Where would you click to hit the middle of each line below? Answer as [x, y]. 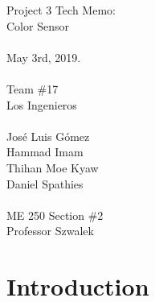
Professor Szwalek [50, 231]
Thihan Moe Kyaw [53, 167]
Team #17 [33, 88]
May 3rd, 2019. [44, 57]
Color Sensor [38, 25]
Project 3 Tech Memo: [61, 10]
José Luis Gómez [48, 136]
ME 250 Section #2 [55, 215]
